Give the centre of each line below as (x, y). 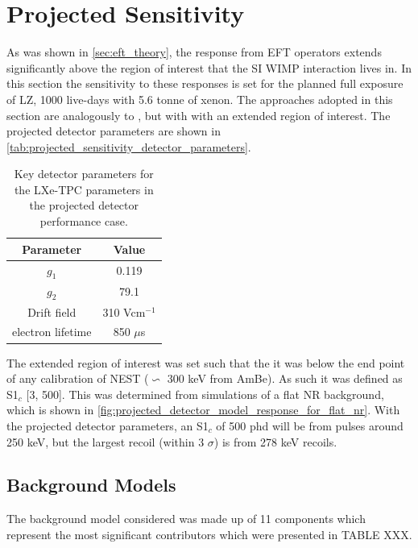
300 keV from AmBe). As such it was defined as (285, 378)
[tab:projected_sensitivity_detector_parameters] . (129, 146)
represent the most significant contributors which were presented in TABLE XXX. (209, 534)
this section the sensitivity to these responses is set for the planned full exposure (205, 83)
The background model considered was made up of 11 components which (186, 519)
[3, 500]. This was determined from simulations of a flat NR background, (205, 394)
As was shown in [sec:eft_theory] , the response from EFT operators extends (194, 52)
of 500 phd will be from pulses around (310, 425)
